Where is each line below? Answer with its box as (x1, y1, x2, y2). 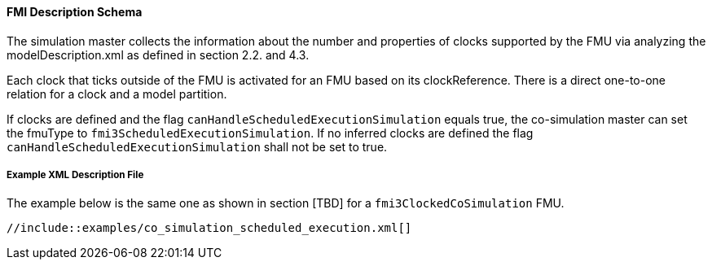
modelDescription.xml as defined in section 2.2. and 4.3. (7, 47, 310, 62)
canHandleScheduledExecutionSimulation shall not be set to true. (7, 139, 388, 154)
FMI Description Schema (7, 5, 143, 19)
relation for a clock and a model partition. (7, 86, 227, 101)
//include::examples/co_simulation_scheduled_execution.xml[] (7, 221, 412, 235)
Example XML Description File (7, 169, 144, 181)
